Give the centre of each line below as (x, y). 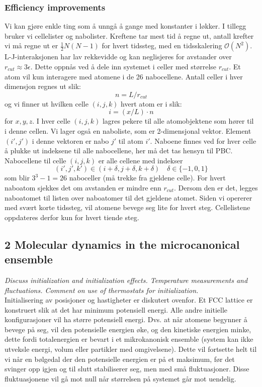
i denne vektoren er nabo (70, 140)
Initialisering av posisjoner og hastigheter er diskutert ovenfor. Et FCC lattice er (129, 300)
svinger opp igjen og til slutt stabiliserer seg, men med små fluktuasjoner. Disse (127, 369)
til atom (131, 140)
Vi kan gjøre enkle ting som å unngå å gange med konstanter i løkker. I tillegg (125, 26)
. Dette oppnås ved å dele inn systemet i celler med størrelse (123, 66)
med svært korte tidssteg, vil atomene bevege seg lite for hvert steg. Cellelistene (127, 207)
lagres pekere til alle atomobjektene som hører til (178, 121)
